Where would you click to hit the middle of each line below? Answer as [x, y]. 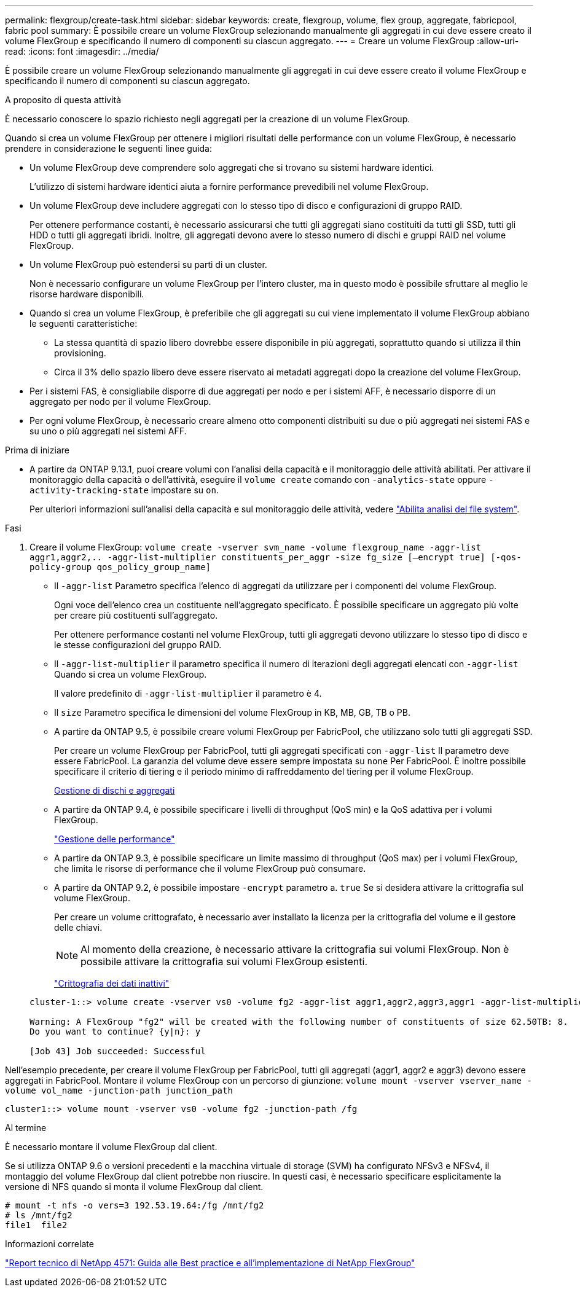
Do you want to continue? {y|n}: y [115, 1032]
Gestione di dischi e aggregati [115, 790]
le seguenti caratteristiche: [84, 323]
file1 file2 [36, 1225]
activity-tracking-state [89, 490]
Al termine [26, 1128]
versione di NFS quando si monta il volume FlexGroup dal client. [134, 1187]
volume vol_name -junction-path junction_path [119, 1090]
